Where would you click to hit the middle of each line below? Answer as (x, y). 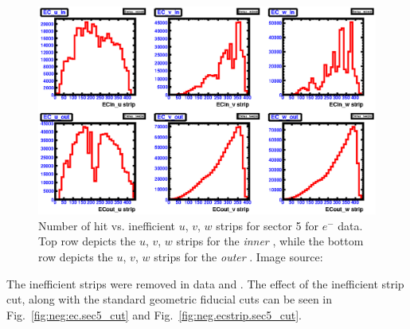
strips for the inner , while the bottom (270, 241)
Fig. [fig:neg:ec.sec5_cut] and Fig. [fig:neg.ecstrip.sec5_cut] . (154, 314)
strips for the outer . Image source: (238, 257)
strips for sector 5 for (267, 225)
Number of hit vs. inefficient (107, 225)
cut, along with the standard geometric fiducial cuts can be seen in (170, 299)
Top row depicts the (87, 241)
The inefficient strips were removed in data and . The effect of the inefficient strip (205, 283)
